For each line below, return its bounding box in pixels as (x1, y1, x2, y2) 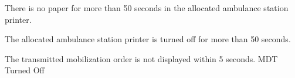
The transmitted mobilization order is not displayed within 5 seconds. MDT (5, 52, 278, 65)
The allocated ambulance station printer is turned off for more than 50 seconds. (5, 33, 291, 45)
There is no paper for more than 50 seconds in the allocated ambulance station (5, 2, 289, 13)
